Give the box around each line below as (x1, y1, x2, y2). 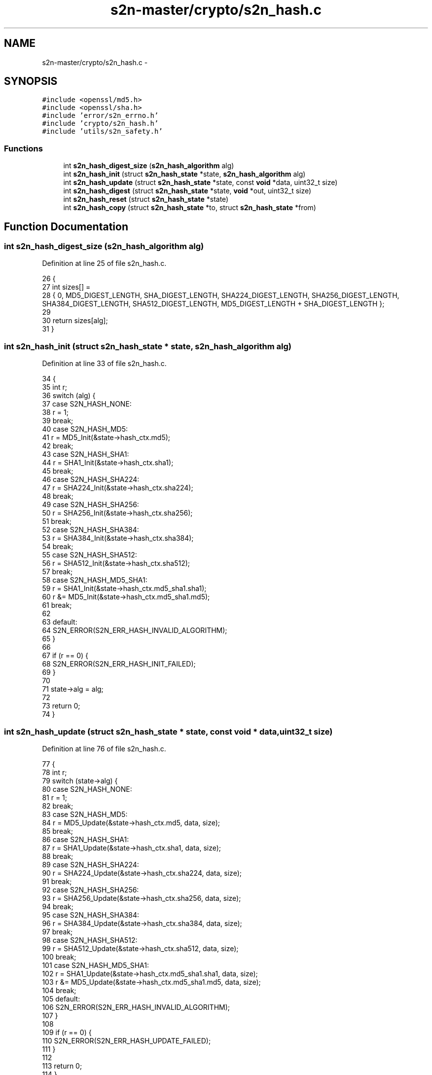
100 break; (42, 952, 76, 961)
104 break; (42, 986, 76, 995)
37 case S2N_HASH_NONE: (42, 400, 132, 408)
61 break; (42, 601, 72, 610)
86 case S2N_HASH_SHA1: (42, 835, 129, 844)
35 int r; (42, 383, 67, 392)
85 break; (42, 826, 73, 835)
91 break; (42, 877, 72, 886)
